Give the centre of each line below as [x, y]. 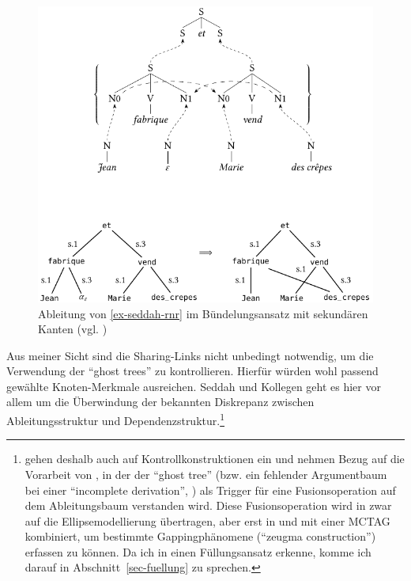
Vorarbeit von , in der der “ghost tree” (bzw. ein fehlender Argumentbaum [206, 474]
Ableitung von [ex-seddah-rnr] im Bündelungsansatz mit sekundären [203, 313]
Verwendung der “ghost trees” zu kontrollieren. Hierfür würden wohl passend [192, 371]
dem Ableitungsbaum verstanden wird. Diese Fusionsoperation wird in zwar [208, 505]
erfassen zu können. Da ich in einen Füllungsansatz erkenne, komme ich [198, 551]
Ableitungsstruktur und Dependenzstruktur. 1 [116, 419]
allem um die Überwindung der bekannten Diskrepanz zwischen [160, 402]
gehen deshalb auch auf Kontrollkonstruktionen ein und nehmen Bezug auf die [215, 459]
